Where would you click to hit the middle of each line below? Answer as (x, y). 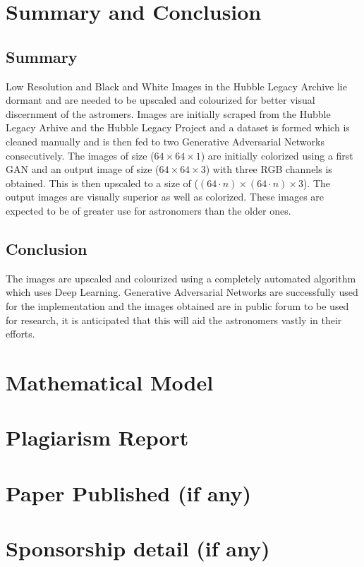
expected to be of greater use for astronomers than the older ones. (148, 210)
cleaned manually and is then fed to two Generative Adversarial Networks (165, 141)
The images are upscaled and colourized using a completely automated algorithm (181, 278)
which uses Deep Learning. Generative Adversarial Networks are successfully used (182, 292)
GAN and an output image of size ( (83, 169)
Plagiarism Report (97, 437)
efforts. (20, 334)
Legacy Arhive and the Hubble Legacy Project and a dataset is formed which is (178, 127)
